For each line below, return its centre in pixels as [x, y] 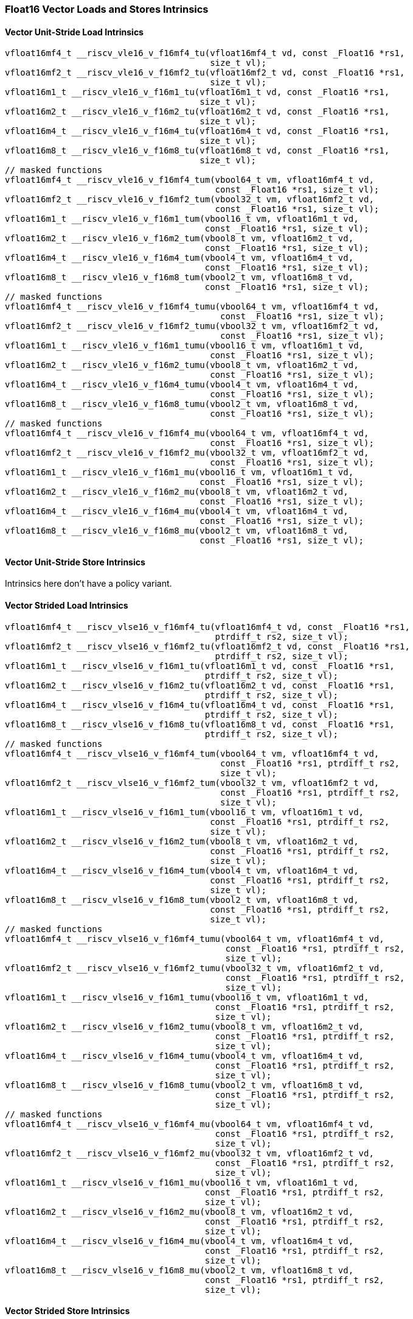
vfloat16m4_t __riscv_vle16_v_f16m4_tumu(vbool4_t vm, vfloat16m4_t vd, [182, 385]
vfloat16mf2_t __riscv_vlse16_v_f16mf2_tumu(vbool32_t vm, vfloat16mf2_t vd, [195, 968]
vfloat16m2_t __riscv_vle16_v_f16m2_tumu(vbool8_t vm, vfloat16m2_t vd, [182, 365]
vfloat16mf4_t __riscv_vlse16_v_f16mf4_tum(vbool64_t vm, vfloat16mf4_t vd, [192, 753]
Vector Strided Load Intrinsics [67, 606]
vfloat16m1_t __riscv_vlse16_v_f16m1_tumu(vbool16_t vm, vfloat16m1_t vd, [187, 997]
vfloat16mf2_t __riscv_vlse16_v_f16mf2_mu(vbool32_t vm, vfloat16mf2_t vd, [189, 1153]
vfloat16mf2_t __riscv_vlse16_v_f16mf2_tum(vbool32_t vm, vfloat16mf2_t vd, [192, 783]
